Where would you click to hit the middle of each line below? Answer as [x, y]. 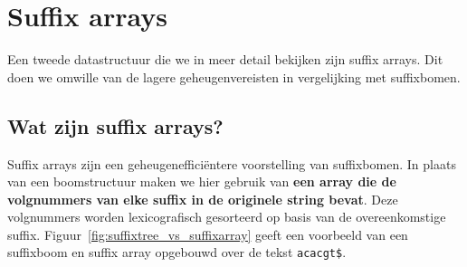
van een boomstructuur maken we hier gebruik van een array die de [202, 181]
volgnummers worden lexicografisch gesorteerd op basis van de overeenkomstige [227, 217]
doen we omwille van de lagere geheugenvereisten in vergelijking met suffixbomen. [234, 76]
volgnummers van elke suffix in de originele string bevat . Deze [203, 199]
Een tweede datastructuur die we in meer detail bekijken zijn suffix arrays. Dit [225, 59]
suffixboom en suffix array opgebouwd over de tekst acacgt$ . [177, 252]
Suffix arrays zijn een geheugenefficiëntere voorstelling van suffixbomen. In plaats [232, 163]
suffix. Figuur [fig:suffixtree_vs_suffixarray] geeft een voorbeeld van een [208, 234]
